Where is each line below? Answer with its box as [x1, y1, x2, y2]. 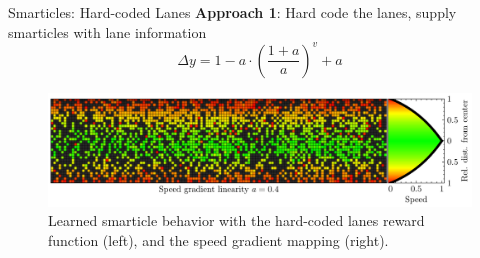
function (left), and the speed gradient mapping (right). [48, 229, 389, 250]
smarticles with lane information [8, 21, 207, 42]
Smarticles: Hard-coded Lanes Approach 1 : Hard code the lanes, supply [8, 2, 457, 22]
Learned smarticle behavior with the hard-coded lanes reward [48, 210, 425, 231]
